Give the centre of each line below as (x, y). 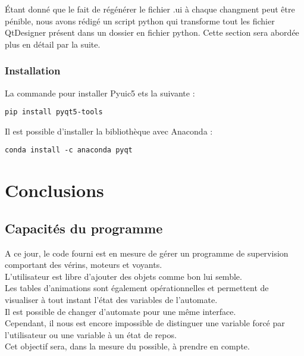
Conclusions (54, 190)
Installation (33, 71)
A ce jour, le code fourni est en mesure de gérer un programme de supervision (147, 253)
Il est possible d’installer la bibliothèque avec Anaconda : (109, 131)
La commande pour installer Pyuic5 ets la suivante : (100, 93)
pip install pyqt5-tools (54, 112)
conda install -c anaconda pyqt (69, 150)
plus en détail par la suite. (53, 44)
